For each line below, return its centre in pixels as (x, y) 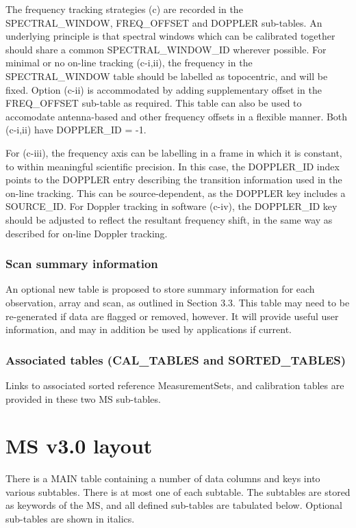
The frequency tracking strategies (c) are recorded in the (124, 9)
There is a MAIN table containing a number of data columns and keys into (163, 478)
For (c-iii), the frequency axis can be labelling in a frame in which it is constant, (174, 152)
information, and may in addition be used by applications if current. (149, 329)
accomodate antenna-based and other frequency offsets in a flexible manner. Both (177, 116)
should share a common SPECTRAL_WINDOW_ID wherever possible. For (166, 49)
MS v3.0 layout (79, 446)
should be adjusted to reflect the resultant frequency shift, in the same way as (169, 219)
